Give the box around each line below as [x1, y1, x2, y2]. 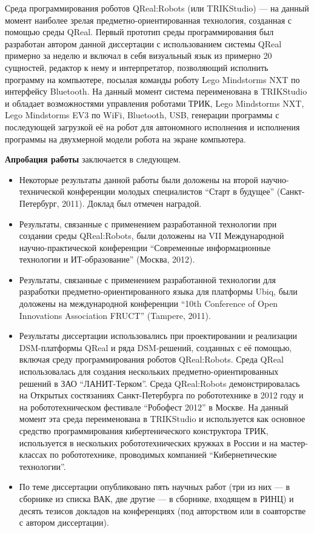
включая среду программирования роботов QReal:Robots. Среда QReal [19, 353, 284, 366]
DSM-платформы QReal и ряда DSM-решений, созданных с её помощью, [19, 341, 292, 354]
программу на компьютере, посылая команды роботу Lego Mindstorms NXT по [5, 73, 300, 85]
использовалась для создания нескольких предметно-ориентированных [19, 365, 279, 378]
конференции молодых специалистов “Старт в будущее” [67, 185, 275, 198]
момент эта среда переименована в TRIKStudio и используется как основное [19, 412, 306, 425]
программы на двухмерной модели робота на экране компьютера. [5, 132, 246, 145]
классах [19, 448, 47, 461]
